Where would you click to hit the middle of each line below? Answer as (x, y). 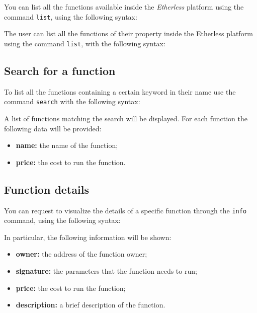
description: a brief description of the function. (91, 305)
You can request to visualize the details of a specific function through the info (125, 210)
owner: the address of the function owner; (81, 254)
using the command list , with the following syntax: (85, 43)
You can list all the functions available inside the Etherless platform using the (124, 7)
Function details (47, 189)
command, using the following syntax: (62, 220)
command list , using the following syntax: (71, 16)
